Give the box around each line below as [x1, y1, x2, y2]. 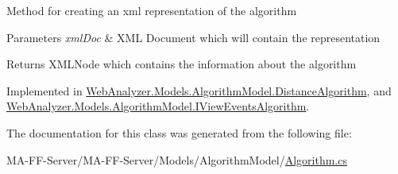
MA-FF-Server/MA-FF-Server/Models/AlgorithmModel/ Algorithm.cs [6, 151, 347, 168]
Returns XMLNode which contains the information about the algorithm [6, 56, 357, 72]
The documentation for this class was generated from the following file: [6, 124, 352, 141]
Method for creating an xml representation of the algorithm [6, 2, 297, 18]
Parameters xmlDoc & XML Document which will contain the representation [6, 29, 381, 45]
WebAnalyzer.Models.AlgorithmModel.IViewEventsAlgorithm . [6, 98, 310, 114]
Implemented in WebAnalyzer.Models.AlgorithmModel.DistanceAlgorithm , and [6, 82, 392, 99]
